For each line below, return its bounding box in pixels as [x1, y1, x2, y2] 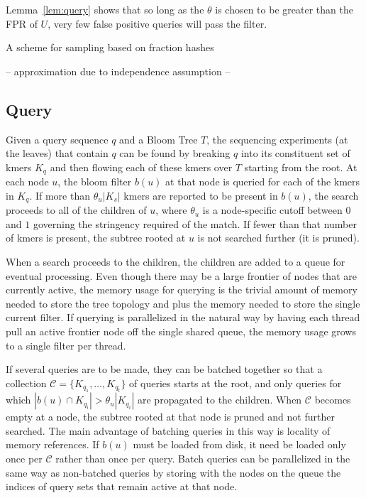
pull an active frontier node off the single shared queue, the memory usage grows [6, 324, 356, 339]
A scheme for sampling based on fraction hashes [6, 40, 214, 55]
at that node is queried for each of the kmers [165, 174, 360, 189]
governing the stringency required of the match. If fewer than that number [33, 216, 357, 231]
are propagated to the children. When [138, 392, 302, 407]
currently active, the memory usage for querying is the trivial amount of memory [6, 282, 357, 297]
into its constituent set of [240, 146, 350, 161]
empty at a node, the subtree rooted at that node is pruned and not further [6, 409, 335, 424]
